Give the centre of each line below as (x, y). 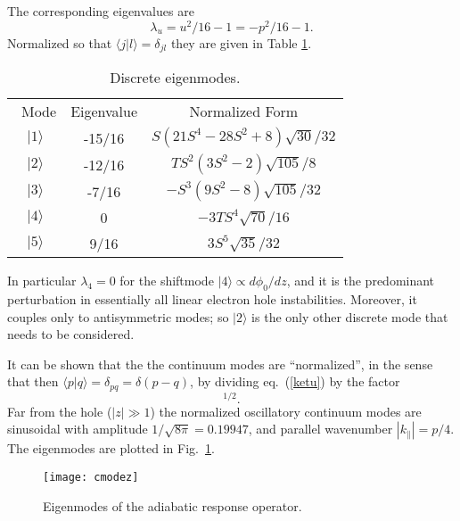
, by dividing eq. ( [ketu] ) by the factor (295, 381)
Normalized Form (244, 112)
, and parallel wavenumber (320, 429)
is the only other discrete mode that (350, 316)
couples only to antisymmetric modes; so (118, 316)
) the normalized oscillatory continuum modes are (286, 411)
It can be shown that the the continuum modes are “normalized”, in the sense (220, 364)
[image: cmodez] (91, 478)
